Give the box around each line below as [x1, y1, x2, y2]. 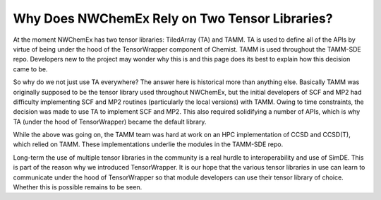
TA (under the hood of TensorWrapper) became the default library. [13, 117, 207, 126]
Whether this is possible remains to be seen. [13, 183, 143, 192]
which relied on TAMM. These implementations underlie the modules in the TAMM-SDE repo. [13, 140, 284, 148]
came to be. [13, 64, 48, 73]
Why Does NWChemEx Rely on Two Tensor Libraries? [13, 11, 333, 26]
